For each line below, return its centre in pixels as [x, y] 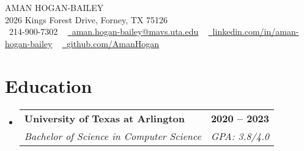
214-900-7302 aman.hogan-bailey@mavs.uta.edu [104, 31]
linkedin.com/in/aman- [256, 31]
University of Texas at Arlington [104, 118]
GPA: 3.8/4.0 [240, 136]
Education [49, 85]
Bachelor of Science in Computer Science [113, 136]
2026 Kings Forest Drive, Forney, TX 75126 [87, 19]
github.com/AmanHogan [113, 43]
